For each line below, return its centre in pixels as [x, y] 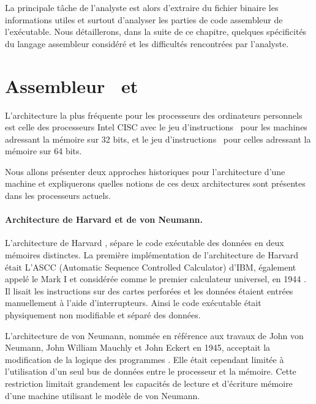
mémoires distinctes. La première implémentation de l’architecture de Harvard [152, 255]
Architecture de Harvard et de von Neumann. [104, 219]
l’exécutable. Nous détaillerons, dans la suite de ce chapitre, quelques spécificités [156, 32]
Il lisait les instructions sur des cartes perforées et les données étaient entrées [149, 290]
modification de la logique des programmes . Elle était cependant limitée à [145, 359]
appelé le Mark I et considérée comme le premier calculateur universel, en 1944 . [156, 279]
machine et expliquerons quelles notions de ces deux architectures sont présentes [155, 183]
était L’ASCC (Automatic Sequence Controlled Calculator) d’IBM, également [151, 267]
